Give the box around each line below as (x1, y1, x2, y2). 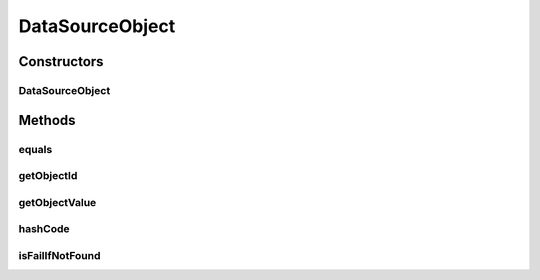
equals (18, 142, 53, 156)
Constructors (18, 53, 104, 70)
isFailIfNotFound (18, 248, 101, 262)
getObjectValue (18, 195, 97, 209)
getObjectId (18, 169, 78, 183)
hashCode (18, 222, 70, 236)
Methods (18, 111, 76, 129)
